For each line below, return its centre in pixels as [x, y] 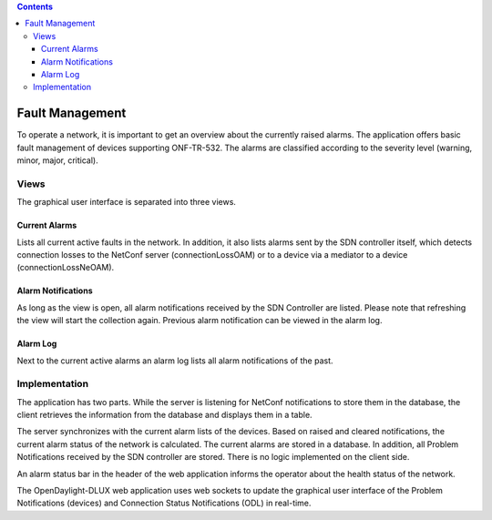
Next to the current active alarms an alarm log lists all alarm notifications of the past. [175, 361]
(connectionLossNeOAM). [66, 268]
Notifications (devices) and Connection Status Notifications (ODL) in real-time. [164, 503]
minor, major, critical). [58, 160]
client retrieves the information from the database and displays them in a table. [165, 415]
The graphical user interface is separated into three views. [127, 202]
